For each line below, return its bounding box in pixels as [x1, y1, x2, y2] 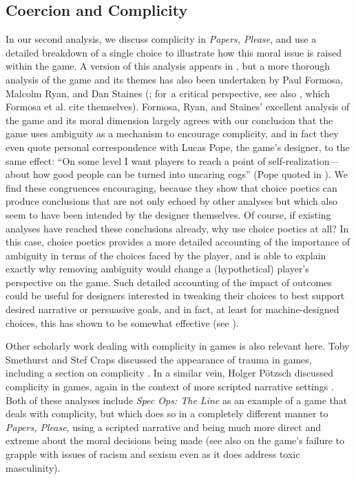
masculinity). [6, 460, 61, 474]
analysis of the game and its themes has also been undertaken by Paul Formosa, [6, 72, 344, 86]
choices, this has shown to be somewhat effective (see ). [6, 315, 239, 330]
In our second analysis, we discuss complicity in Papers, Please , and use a [6, 32, 317, 46]
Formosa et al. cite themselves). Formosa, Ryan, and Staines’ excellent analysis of [6, 99, 350, 114]
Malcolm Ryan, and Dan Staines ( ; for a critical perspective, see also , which [6, 86, 330, 100]
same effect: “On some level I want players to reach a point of [6, 153, 266, 168]
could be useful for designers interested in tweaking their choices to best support [6, 288, 345, 303]
